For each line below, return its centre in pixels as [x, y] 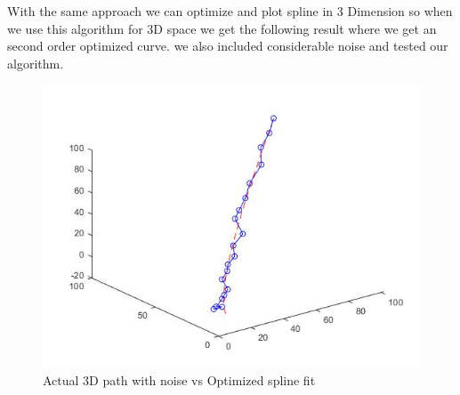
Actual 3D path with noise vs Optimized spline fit [179, 379]
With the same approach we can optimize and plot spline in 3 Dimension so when [230, 11]
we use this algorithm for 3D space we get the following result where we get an [222, 28]
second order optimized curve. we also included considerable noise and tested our [228, 46]
